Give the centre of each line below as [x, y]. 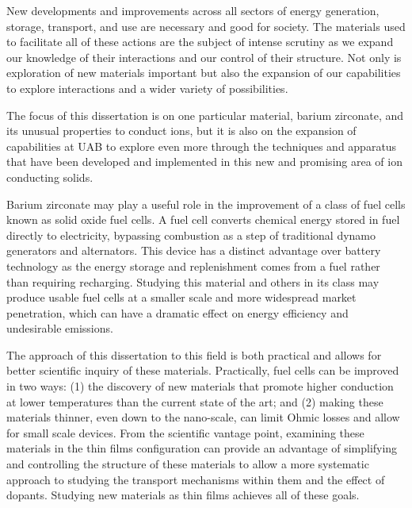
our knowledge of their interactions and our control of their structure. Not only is [204, 57]
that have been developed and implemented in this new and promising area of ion [204, 162]
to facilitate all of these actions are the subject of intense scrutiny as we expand [200, 42]
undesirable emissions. [60, 328]
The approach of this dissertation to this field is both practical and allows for [194, 354]
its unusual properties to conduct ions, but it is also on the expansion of [181, 131]
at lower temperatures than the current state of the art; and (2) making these [195, 401]
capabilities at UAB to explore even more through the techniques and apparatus [202, 146]
